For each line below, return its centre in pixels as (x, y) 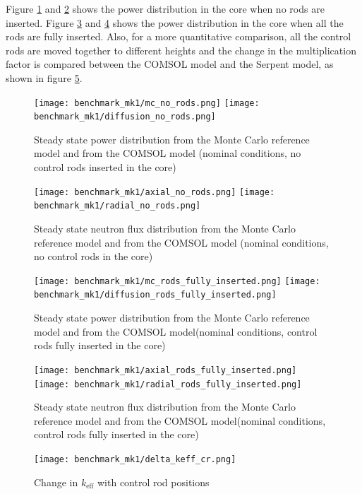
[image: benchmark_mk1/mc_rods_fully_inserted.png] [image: (177, 281)
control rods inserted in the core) (105, 167)
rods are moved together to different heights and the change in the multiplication (181, 50)
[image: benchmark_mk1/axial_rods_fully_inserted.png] (165, 370)
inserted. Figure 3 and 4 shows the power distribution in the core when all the (175, 22)
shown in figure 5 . (44, 77)
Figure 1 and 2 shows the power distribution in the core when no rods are (165, 8)
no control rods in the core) (93, 256)
